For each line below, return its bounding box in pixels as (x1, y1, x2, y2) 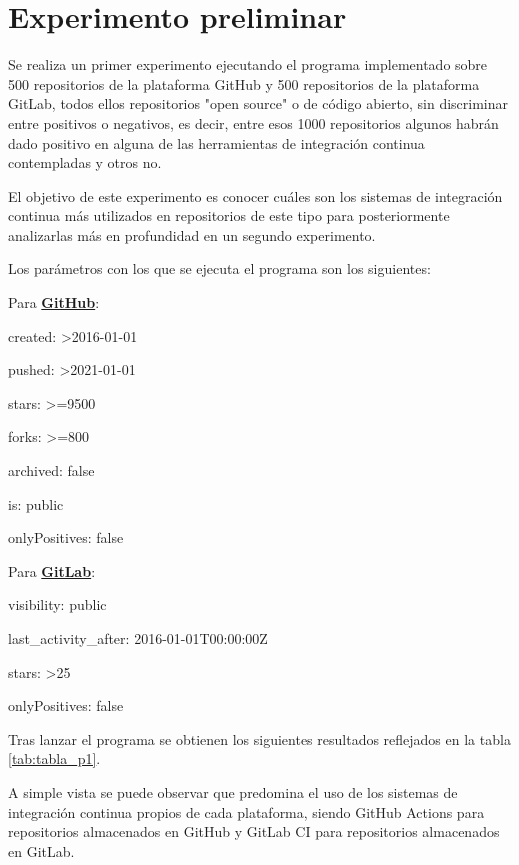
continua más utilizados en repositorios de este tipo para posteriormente (8, 205, 450, 226)
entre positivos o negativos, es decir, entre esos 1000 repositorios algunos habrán (8, 112, 499, 133)
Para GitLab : (8, 560, 96, 581)
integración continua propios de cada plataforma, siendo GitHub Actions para (8, 801, 485, 822)
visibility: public (8, 594, 107, 615)
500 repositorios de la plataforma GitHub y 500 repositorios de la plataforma (8, 73, 480, 94)
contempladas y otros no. (8, 152, 162, 173)
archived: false (8, 460, 95, 481)
